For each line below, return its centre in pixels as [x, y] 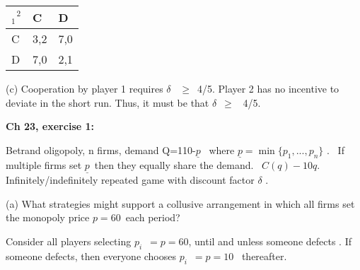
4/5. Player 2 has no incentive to [268, 88]
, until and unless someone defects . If [270, 241]
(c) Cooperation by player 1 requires [85, 88]
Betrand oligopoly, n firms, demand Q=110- [101, 149]
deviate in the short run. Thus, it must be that [108, 102]
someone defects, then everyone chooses [91, 256]
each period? [153, 217]
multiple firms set [44, 165]
